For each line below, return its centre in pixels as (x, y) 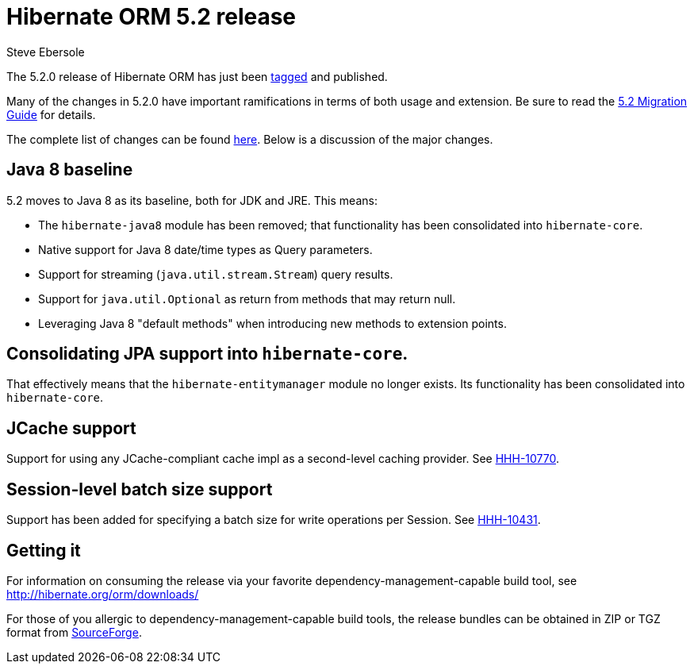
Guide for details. (51, 114)
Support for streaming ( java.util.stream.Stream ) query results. (216, 274)
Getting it (44, 550)
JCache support (71, 428)
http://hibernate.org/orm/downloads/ (103, 594)
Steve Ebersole (46, 52)
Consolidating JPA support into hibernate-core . (207, 354)
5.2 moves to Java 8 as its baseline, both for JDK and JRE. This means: (192, 200)
